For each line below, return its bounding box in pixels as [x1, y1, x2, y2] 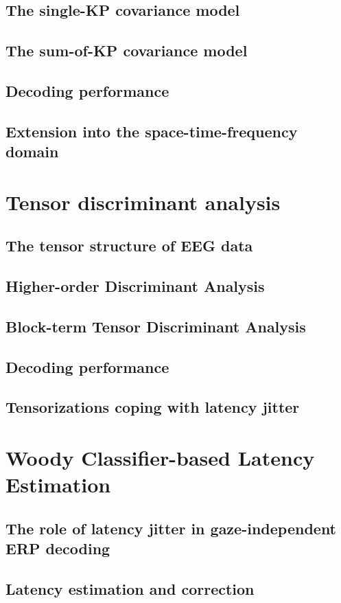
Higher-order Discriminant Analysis [5, 275, 265, 297]
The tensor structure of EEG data [5, 235, 253, 256]
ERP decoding [5, 538, 110, 559]
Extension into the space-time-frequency [5, 120, 298, 141]
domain [5, 141, 59, 162]
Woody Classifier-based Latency [5, 443, 315, 471]
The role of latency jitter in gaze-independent [5, 517, 337, 538]
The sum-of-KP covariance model [5, 40, 248, 61]
